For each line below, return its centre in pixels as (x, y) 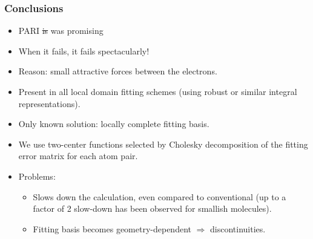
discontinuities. (238, 228)
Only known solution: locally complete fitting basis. (114, 124)
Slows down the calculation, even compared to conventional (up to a (160, 196)
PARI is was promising (61, 31)
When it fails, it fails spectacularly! (84, 51)
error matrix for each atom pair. (78, 156)
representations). (49, 103)
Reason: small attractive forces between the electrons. (118, 71)
